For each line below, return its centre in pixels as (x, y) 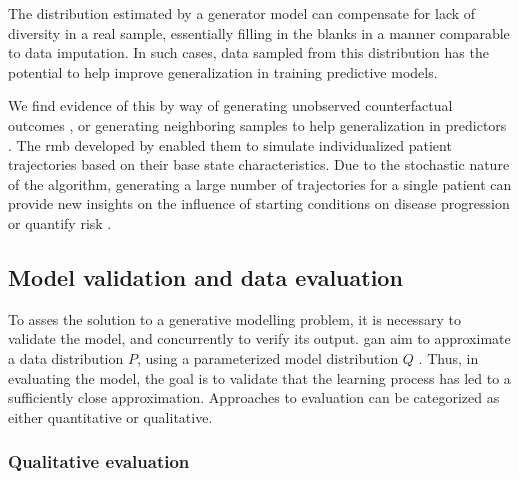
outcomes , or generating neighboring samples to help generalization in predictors (257, 124)
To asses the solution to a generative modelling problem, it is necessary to (234, 318)
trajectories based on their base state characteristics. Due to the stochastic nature (259, 164)
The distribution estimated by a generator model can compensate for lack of (242, 13)
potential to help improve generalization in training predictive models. (223, 71)
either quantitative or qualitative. (110, 416)
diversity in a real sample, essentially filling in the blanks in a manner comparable (259, 32)
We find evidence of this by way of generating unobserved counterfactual (230, 105)
